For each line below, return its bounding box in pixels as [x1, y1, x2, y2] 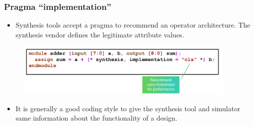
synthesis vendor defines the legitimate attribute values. [15, 29, 184, 39]
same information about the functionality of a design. [15, 113, 177, 123]
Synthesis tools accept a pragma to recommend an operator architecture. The [15, 20, 251, 30]
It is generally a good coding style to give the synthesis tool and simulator [15, 103, 241, 113]
